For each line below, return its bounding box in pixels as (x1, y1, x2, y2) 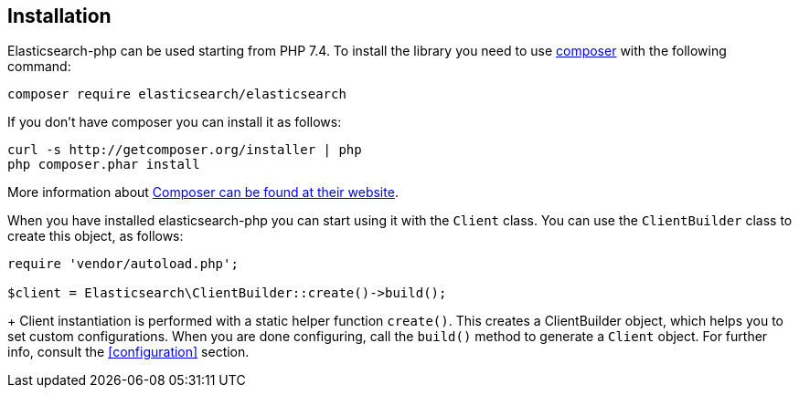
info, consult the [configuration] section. (7, 344, 250, 360)
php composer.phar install (7, 157, 200, 172)
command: (7, 58, 71, 75)
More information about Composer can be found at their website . (7, 184, 399, 201)
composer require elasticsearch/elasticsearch (7, 87, 346, 102)
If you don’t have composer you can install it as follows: (7, 114, 342, 130)
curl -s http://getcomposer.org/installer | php (7, 142, 362, 158)
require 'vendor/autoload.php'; (7, 256, 239, 272)
